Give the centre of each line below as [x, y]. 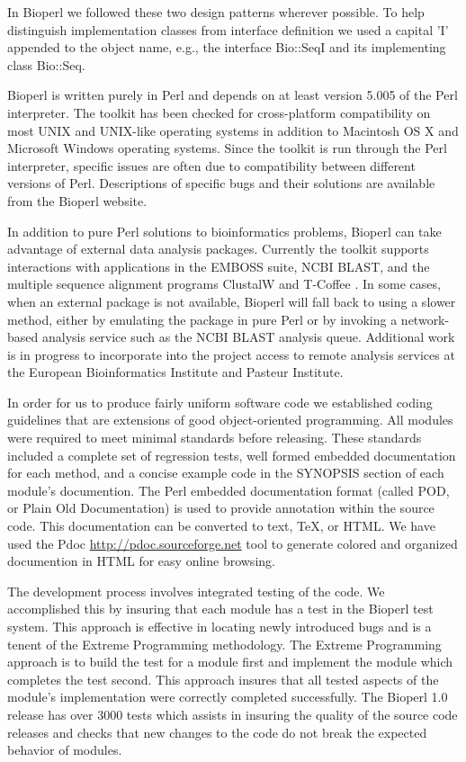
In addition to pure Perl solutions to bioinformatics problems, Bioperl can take [224, 231]
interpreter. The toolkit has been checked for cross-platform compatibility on [219, 112]
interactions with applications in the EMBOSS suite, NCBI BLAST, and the [219, 266]
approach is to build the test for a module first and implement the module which [230, 662]
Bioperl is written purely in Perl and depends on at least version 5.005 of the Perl [233, 95]
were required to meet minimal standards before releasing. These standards [215, 438]
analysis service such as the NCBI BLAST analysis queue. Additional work [248, 337]
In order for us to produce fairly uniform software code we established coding [220, 402]
